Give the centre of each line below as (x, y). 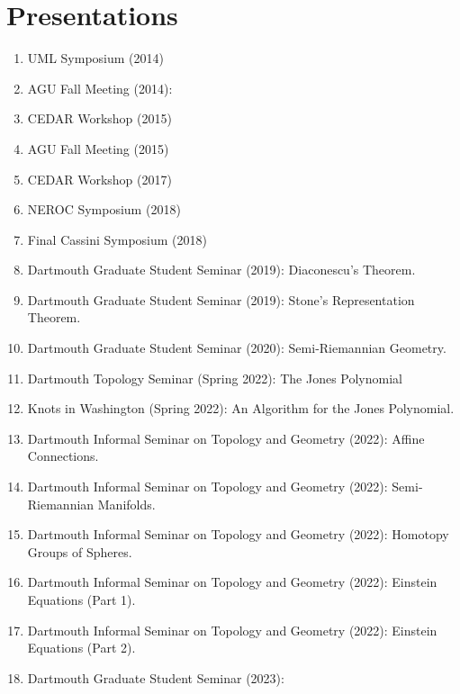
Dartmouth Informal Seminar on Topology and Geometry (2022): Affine (226, 438)
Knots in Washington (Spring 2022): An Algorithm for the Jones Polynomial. (241, 408)
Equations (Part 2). (81, 648)
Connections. (63, 456)
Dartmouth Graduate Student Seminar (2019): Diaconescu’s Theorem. (221, 270)
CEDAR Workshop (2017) (99, 179)
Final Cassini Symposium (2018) (117, 239)
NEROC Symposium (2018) (104, 209)
